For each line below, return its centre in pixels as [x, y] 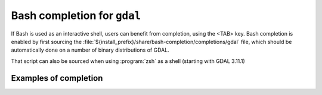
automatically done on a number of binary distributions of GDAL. [90, 50]
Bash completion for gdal [76, 15]
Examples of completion [57, 78]
